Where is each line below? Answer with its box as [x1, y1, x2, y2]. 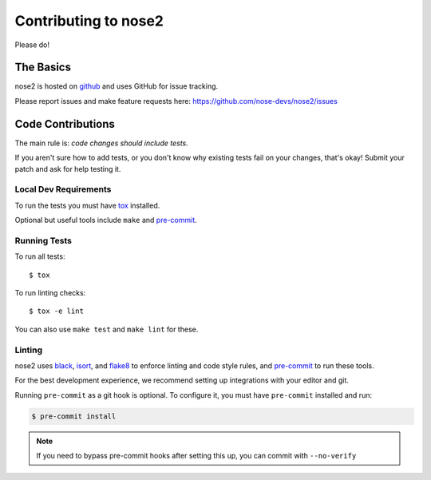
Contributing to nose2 [14, 12, 164, 30]
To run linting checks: [14, 288, 86, 297]
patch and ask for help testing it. [14, 164, 121, 173]
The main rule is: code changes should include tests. [14, 138, 188, 148]
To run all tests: [14, 252, 65, 261]
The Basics [14, 61, 72, 74]
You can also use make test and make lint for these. [14, 324, 199, 334]
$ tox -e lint [29, 307, 84, 315]
